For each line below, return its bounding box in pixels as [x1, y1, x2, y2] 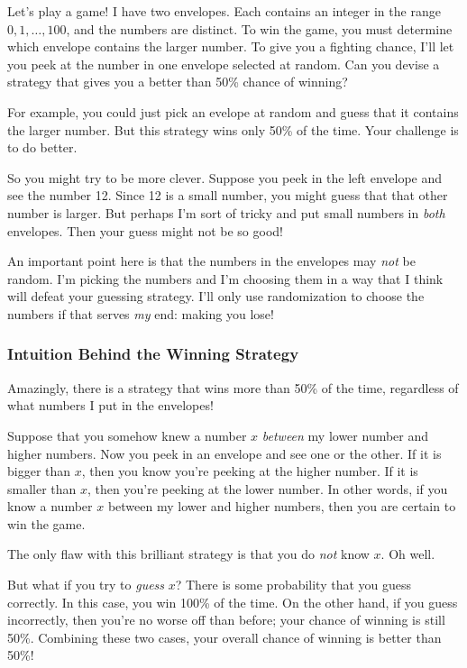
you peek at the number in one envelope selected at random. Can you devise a [7, 54, 440, 73]
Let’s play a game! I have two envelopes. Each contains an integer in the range [7, 2, 441, 20]
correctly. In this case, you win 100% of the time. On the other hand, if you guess [7, 592, 458, 611]
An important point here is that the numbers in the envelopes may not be [7, 252, 416, 270]
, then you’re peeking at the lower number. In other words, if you [87, 479, 448, 498]
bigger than [7, 462, 71, 480]
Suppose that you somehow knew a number [7, 426, 247, 444]
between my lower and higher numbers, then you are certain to [107, 497, 456, 516]
